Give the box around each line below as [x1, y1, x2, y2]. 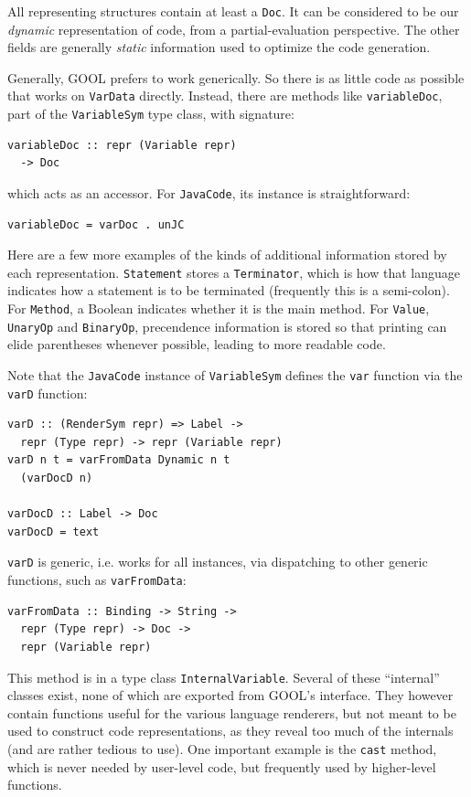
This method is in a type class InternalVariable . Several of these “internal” [7, 667, 440, 686]
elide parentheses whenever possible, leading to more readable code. [7, 335, 386, 354]
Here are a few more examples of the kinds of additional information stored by [7, 245, 447, 264]
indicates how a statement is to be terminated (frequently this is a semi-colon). [7, 281, 450, 300]
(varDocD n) [20, 472, 93, 485]
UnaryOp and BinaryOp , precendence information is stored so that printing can [7, 316, 447, 335]
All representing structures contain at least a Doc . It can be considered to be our [7, 2, 459, 20]
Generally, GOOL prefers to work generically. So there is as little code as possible [7, 68, 465, 87]
